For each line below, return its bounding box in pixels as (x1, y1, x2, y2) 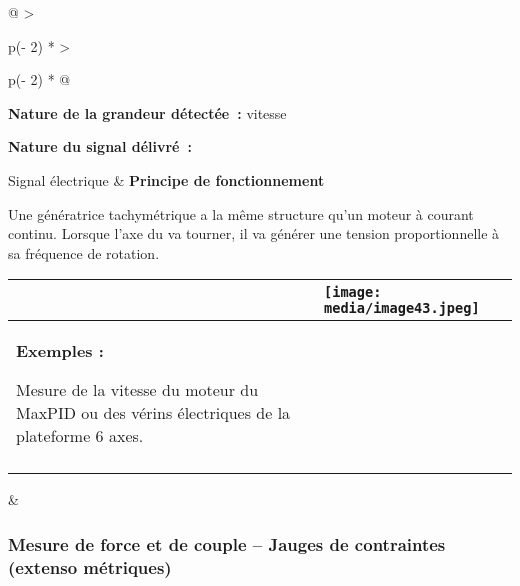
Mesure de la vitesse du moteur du (16, 378, 259, 402)
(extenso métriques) (8, 554, 172, 579)
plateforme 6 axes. (16, 424, 144, 448)
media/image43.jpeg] (324, 300, 480, 317)
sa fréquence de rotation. (8, 242, 160, 263)
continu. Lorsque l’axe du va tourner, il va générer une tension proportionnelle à (8, 223, 500, 244)
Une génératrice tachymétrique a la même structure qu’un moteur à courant (8, 203, 474, 224)
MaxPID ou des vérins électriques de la (16, 401, 291, 425)
